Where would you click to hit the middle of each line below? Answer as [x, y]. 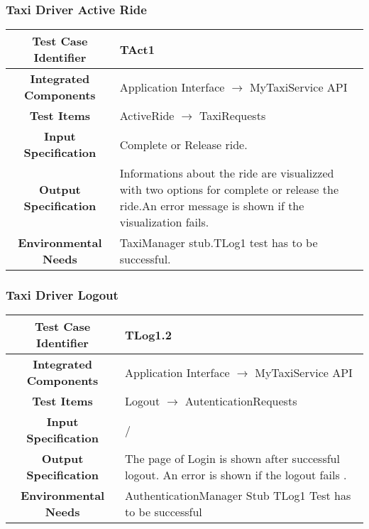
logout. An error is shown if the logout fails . [236, 475]
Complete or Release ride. [183, 144]
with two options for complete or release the [229, 190]
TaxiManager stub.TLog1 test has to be [219, 243]
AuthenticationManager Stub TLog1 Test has [238, 496]
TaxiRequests [232, 116]
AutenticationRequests [241, 401]
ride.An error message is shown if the [212, 206]
